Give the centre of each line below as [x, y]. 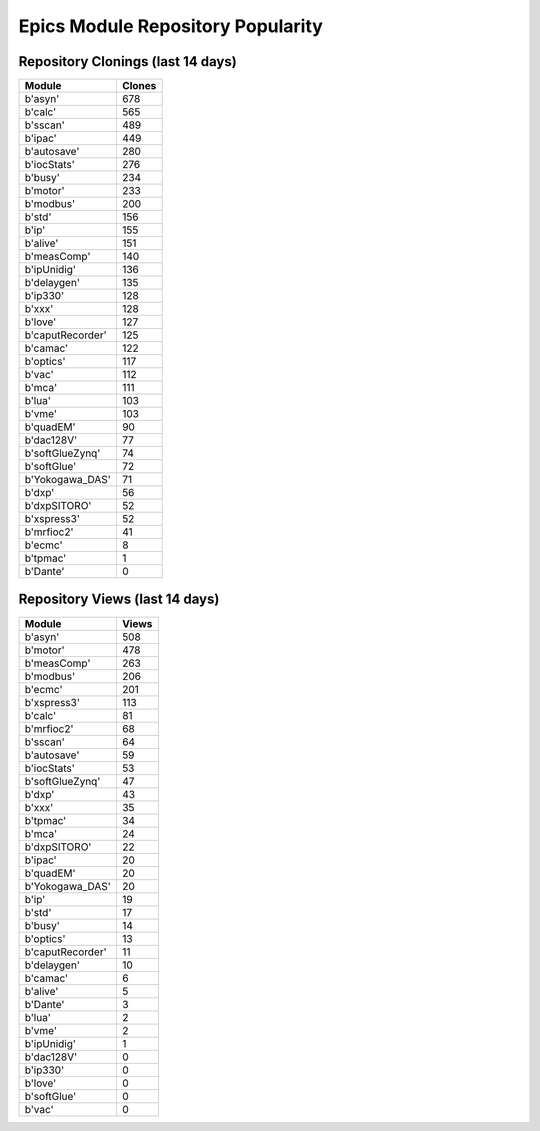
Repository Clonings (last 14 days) [127, 61]
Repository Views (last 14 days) [119, 599]
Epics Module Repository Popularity [171, 26]
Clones [139, 86]
